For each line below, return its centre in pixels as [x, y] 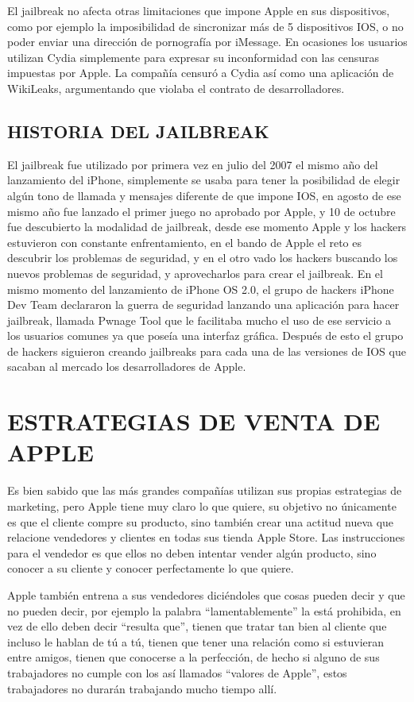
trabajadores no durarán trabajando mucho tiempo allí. [142, 688]
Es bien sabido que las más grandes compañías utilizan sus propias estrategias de [205, 490]
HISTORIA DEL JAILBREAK [138, 131]
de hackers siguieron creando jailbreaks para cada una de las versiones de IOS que [207, 351]
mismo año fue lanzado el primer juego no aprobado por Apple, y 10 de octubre [201, 211]
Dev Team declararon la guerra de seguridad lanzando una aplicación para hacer [203, 305]
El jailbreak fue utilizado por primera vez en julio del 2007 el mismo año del [193, 164]
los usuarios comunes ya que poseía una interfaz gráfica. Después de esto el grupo [205, 336]
